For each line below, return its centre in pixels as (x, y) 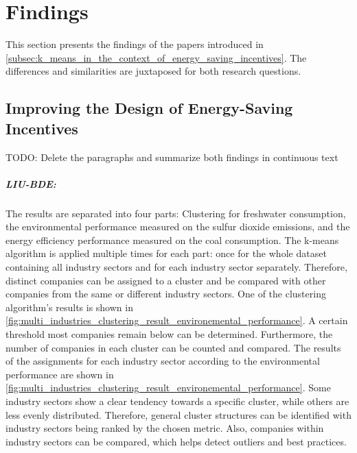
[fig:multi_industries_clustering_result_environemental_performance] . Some (168, 388)
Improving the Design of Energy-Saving (149, 108)
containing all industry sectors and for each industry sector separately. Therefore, (176, 267)
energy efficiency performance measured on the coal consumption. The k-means (172, 240)
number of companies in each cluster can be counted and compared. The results (173, 347)
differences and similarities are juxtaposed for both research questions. (153, 71)
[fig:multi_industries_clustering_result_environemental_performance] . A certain (177, 320)
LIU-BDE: (31, 183)
